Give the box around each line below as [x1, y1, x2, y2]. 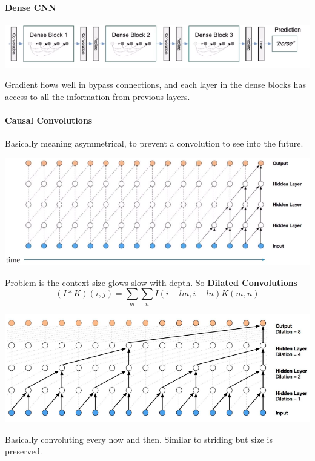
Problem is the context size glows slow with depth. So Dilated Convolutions [5, 276, 297, 288]
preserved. [5, 445, 42, 457]
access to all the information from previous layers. [5, 90, 190, 102]
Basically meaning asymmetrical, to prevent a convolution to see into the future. [5, 137, 303, 150]
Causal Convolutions [5, 114, 93, 127]
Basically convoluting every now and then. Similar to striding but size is [5, 433, 273, 445]
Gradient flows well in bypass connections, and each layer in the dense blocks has [5, 78, 306, 91]
